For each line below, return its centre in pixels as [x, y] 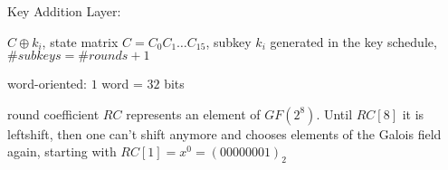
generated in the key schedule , [353, 41]
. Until [334, 113]
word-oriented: [47, 84]
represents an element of [193, 113]
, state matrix [80, 41]
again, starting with [62, 151]
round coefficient [53, 113]
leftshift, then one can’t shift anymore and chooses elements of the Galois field [224, 133]
